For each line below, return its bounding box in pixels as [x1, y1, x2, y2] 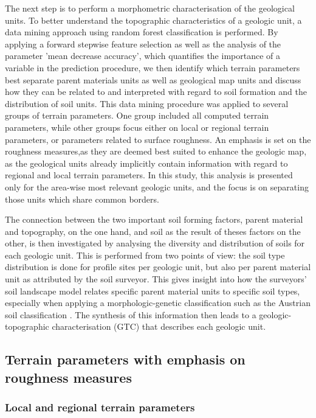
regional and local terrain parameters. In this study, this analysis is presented [5, 169, 293, 181]
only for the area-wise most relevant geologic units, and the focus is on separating [5, 180, 309, 193]
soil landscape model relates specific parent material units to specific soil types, [5, 284, 300, 297]
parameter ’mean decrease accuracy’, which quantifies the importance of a [5, 49, 280, 62]
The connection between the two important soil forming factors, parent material [5, 213, 303, 226]
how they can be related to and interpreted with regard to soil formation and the [5, 85, 307, 98]
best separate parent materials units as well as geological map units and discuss [5, 73, 301, 86]
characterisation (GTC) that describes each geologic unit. [52, 320, 266, 333]
